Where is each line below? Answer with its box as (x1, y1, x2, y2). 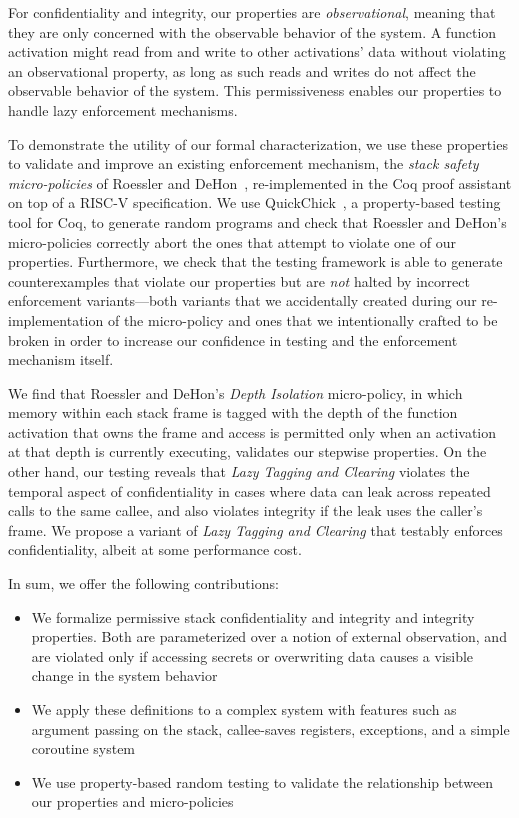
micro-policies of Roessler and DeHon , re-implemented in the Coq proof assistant (8, 172, 512, 193)
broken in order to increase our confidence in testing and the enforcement (8, 329, 458, 350)
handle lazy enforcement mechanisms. (8, 99, 238, 120)
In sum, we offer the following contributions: (8, 573, 279, 594)
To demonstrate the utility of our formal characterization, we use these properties (8, 133, 508, 154)
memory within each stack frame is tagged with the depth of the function (8, 402, 458, 423)
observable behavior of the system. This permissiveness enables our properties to (8, 80, 502, 101)
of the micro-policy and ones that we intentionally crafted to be (107, 309, 498, 330)
